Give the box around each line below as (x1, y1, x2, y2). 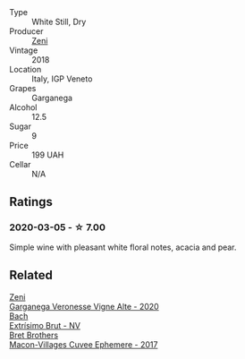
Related (9, 268, 54, 283)
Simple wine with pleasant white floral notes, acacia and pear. (9, 242, 237, 252)
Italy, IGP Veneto (31, 73, 93, 84)
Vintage (9, 45, 38, 56)
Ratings (9, 194, 54, 209)
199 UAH (31, 150, 64, 160)
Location (9, 64, 42, 74)
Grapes (9, 83, 37, 93)
